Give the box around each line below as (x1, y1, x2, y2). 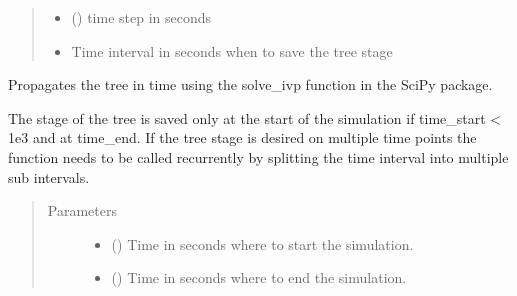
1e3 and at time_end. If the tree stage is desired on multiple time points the (8, 127, 477, 148)
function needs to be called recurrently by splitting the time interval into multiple (8, 146, 509, 167)
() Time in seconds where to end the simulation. (111, 267, 407, 288)
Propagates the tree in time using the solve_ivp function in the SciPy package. (8, 74, 493, 95)
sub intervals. (8, 166, 90, 187)
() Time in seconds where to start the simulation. (111, 233, 414, 254)
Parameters (47, 200, 117, 221)
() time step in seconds (71, 7, 212, 27)
